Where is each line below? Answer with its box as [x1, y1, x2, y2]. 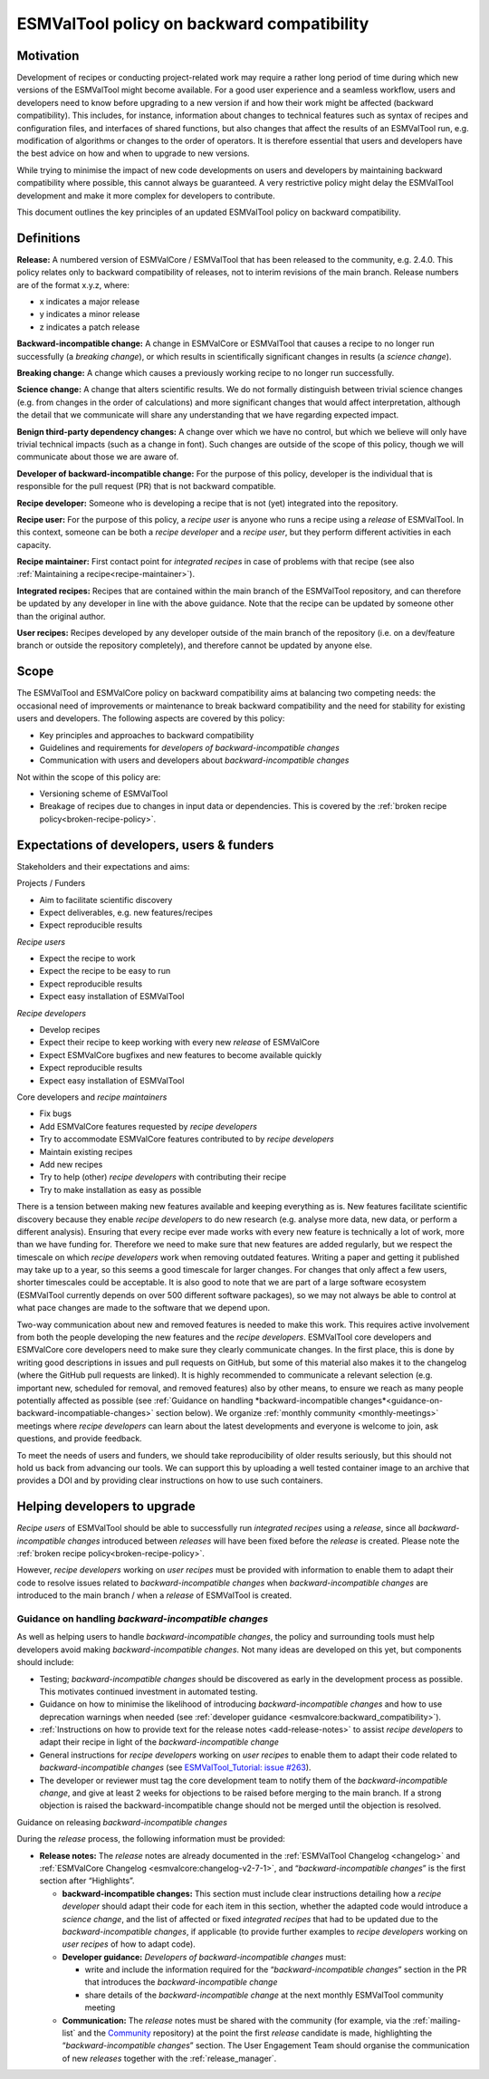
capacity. [16, 539, 52, 550]
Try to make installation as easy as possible [39, 1184, 202, 1195]
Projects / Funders [16, 878, 86, 889]
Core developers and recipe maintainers [16, 1092, 168, 1102]
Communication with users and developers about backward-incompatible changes [39, 755, 350, 765]
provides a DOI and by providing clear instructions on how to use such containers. [16, 1475, 323, 1486]
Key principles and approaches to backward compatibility [39, 729, 254, 740]
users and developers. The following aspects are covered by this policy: [16, 713, 285, 724]
